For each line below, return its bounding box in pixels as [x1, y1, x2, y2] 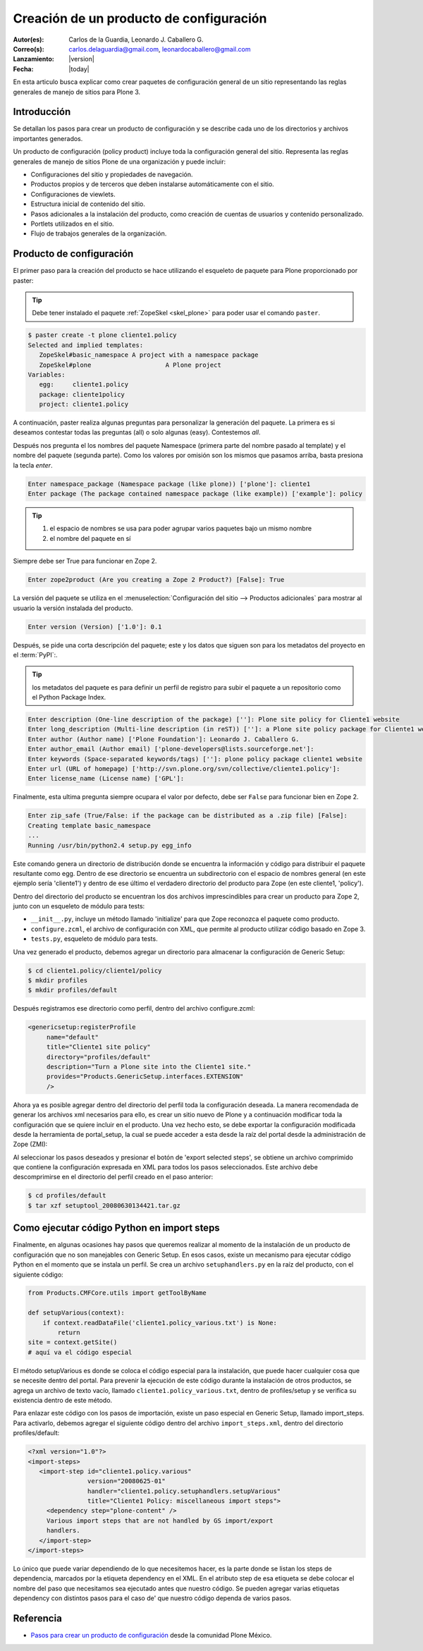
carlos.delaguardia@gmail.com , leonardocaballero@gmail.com [68, 44, 251, 53]
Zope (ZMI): [13, 1140, 48, 1149]
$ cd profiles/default [27, 1192, 106, 1200]
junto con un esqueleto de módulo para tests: [13, 902, 145, 910]
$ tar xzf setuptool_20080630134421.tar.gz [27, 1201, 181, 1210]
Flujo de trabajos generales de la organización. [30, 229, 167, 238]
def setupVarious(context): [27, 1309, 125, 1317]
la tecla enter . [13, 461, 53, 469]
